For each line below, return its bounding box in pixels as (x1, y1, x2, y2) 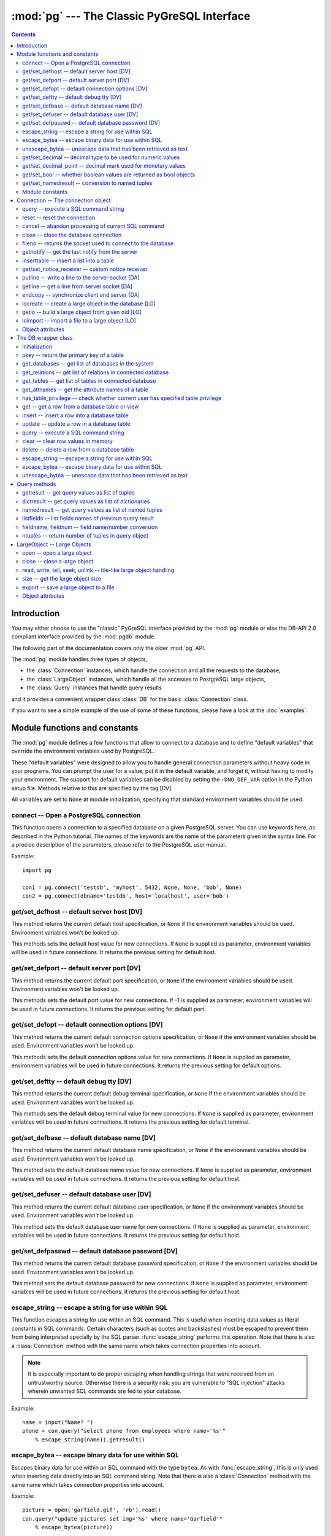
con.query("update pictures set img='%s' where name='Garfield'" (22, 1515, 223, 1522)
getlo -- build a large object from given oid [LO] (22, 308, 142, 316)
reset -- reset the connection (22, 214, 96, 221)
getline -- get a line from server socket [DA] (22, 283, 133, 290)
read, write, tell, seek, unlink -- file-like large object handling (22, 566, 175, 574)
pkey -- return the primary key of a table (22, 351, 124, 359)
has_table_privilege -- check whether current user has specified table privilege (22, 394, 222, 402)
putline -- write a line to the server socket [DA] (22, 274, 140, 281)
